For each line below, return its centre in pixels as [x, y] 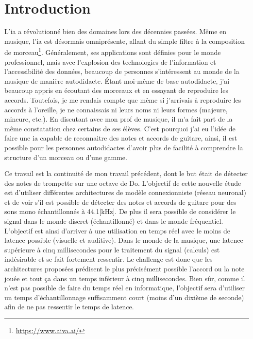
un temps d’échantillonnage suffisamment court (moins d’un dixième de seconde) [124, 297]
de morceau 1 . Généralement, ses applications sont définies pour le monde [113, 51]
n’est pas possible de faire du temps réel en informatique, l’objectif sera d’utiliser [125, 288]
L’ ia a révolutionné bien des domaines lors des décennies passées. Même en [116, 31]
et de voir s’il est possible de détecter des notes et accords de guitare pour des [120, 202]
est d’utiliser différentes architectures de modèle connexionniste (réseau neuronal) [126, 192]
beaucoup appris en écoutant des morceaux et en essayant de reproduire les [116, 90]
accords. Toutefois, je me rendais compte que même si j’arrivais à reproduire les [123, 99]
